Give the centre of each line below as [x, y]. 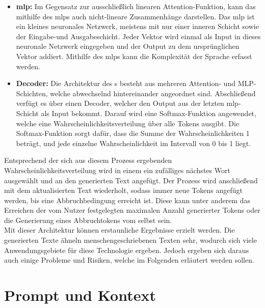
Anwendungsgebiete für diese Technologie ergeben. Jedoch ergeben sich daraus [127, 250]
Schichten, [32, 93]
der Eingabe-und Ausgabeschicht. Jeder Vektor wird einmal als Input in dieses [138, 36]
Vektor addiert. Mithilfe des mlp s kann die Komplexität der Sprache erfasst [134, 56]
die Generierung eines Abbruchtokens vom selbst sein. [88, 220]
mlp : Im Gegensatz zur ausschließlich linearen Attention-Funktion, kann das [136, 6]
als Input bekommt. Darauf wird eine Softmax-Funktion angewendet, [149, 113]
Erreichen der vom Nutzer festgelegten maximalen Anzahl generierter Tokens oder [132, 210]
